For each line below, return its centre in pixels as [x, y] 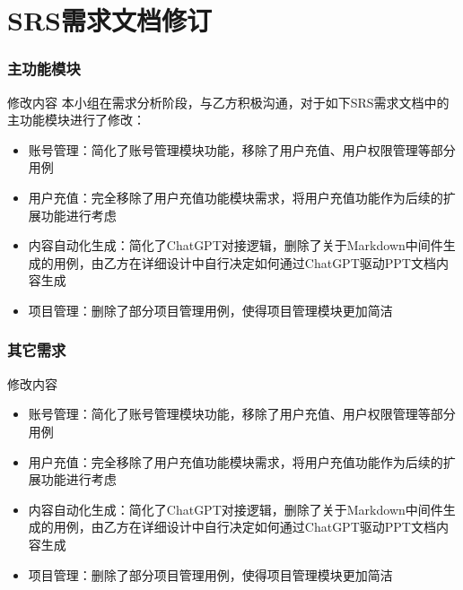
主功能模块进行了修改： [76, 120]
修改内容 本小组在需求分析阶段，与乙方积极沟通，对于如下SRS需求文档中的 [228, 102]
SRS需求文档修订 [109, 20]
